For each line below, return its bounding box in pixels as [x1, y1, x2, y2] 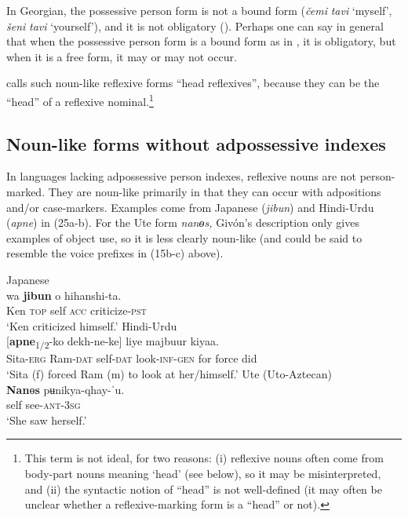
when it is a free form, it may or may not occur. [6, 48, 237, 64]
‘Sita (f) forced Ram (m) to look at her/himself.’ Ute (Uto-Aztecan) [6, 366, 332, 382]
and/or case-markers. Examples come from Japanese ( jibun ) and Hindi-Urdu [6, 199, 374, 215]
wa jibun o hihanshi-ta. [6, 286, 122, 303]
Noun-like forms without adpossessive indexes [6, 131, 386, 155]
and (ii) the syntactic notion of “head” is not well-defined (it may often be [24, 480, 382, 497]
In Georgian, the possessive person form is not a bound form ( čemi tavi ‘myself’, [6, 2, 392, 18]
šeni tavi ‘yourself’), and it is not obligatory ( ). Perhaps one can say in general [6, 17, 384, 34]
